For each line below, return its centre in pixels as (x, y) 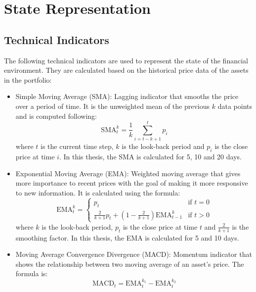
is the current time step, (77, 146)
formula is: (32, 273)
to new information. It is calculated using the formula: (98, 192)
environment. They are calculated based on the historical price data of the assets (126, 70)
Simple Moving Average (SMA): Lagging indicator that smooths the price (127, 96)
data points (235, 106)
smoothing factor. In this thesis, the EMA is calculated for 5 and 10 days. (127, 237)
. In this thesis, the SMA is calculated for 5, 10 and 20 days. (150, 157)
